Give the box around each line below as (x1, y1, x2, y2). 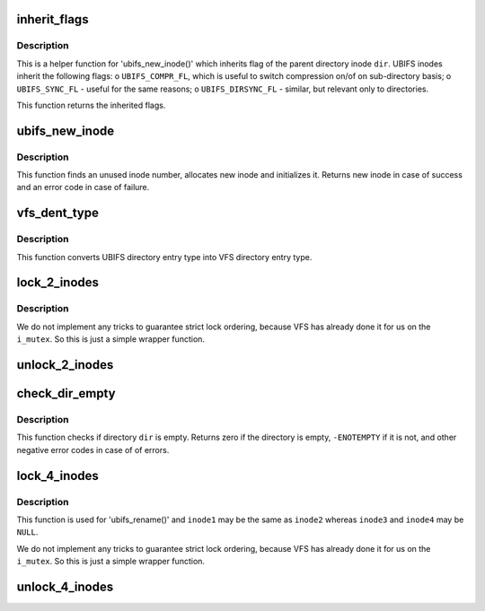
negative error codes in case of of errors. (16, 444, 170, 455)
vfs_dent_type (16, 205, 99, 221)
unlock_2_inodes (16, 357, 114, 372)
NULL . (16, 527, 39, 537)
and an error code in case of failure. (16, 182, 150, 193)
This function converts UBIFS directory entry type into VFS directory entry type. (16, 251, 313, 262)
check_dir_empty (16, 386, 116, 401)
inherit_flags (16, 12, 89, 27)
